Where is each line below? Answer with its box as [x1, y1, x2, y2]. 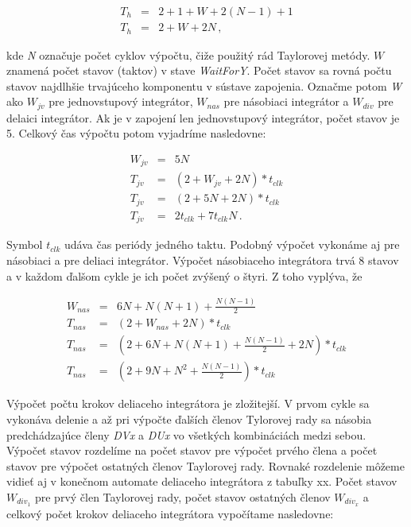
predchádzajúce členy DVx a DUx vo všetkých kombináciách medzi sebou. [6, 426, 366, 443]
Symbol [6, 236, 43, 253]
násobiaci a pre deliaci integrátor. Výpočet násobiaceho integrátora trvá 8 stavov [6, 252, 399, 269]
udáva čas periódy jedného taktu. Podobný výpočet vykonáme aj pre [64, 236, 400, 253]
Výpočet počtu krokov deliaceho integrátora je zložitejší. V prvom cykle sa [6, 395, 370, 412]
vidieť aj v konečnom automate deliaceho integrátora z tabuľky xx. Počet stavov [6, 473, 397, 490]
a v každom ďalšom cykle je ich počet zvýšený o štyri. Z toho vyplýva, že [6, 267, 363, 284]
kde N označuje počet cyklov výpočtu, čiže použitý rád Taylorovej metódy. [6, 46, 370, 63]
